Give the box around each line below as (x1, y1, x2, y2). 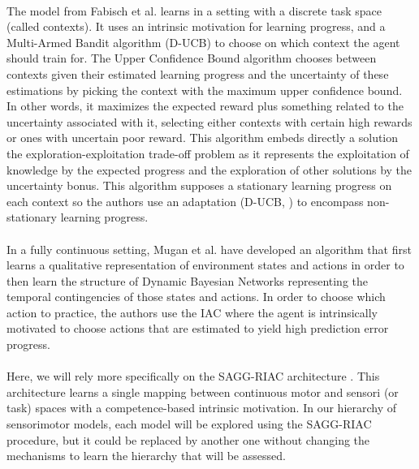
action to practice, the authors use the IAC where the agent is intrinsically (6, 303, 378, 321)
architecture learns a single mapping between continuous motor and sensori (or (6, 383, 399, 400)
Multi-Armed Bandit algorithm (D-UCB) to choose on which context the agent (6, 33, 400, 50)
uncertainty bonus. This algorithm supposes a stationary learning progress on (6, 177, 392, 194)
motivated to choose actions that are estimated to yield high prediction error (6, 320, 389, 337)
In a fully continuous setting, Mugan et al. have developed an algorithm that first (6, 240, 412, 257)
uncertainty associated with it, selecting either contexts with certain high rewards (6, 113, 413, 130)
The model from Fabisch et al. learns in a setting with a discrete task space (6, 2, 382, 19)
